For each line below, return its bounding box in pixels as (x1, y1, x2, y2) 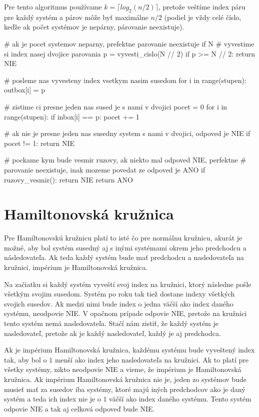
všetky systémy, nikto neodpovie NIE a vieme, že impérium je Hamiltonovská (4, 364, 241, 374)
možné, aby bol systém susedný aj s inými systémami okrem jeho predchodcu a (4, 242, 246, 252)
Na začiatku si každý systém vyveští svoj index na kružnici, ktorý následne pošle (4, 278, 251, 289)
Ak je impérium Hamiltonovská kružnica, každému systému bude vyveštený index (4, 344, 255, 355)
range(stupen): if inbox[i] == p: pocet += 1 (4, 111, 139, 121)
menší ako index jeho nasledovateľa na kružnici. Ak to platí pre (54, 354, 249, 364)
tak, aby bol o (4, 354, 47, 364)
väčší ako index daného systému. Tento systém (109, 393, 251, 404)
